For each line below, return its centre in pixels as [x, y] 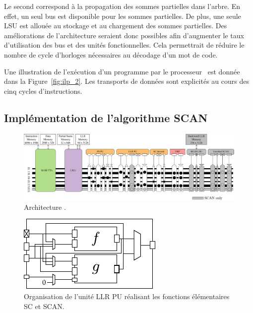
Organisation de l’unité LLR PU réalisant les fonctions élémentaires [127, 296]
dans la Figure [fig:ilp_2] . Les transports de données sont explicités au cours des [126, 81]
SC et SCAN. [44, 306]
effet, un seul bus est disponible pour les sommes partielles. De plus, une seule [123, 16]
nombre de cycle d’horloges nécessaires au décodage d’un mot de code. [111, 54]
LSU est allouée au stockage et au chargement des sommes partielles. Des [116, 26]
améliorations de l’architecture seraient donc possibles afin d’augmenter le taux [124, 35]
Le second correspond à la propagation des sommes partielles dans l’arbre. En [122, 6]
